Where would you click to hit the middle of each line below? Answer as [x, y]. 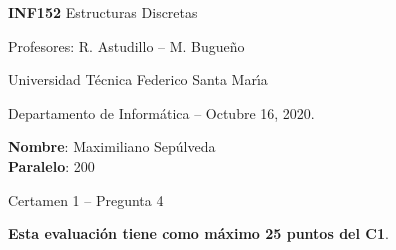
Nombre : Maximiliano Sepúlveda [112, 146]
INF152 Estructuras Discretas [103, 12]
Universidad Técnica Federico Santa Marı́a [138, 79]
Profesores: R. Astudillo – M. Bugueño [126, 45]
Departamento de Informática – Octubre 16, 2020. [161, 112]
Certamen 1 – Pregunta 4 [86, 199]
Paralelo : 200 [51, 165]
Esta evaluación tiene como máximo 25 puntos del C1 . [198, 233]
